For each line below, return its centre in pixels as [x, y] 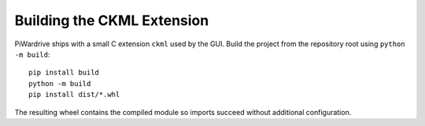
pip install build [64, 73]
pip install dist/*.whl [74, 95]
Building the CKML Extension [112, 20]
